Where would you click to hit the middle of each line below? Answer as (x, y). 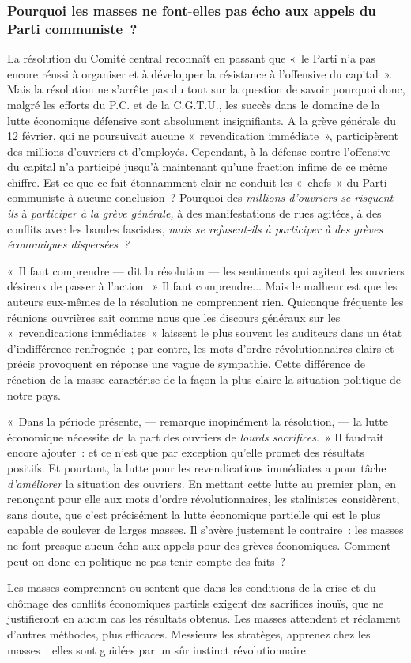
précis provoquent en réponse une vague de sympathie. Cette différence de (187, 364)
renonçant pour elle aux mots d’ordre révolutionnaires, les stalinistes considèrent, (204, 499)
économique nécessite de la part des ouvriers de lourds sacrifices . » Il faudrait (196, 436)
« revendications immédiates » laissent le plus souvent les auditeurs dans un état (205, 333)
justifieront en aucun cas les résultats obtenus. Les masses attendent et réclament (204, 618)
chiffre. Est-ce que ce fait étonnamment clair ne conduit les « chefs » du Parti (197, 182)
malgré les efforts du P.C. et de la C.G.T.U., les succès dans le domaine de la (194, 104)
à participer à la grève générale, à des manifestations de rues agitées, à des (202, 213)
